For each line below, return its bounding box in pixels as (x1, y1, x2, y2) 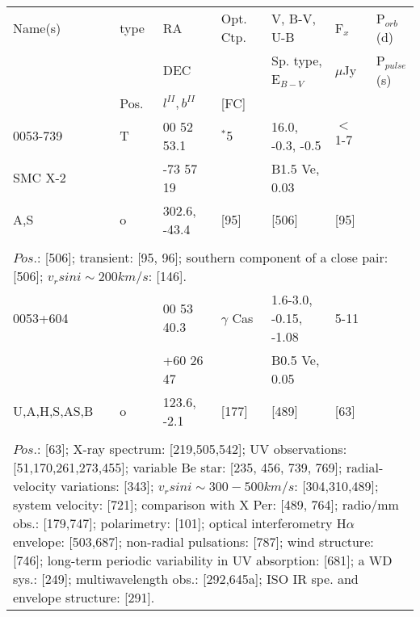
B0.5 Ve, (271, 350, 320, 369)
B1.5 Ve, (271, 158, 320, 178)
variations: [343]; (61, 476, 154, 495)
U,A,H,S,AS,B (13, 401, 94, 421)
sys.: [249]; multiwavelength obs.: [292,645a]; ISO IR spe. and (13, 569, 359, 588)
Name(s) (13, 18, 61, 37)
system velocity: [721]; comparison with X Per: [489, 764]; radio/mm (13, 494, 399, 514)
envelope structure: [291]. (13, 587, 155, 607)
